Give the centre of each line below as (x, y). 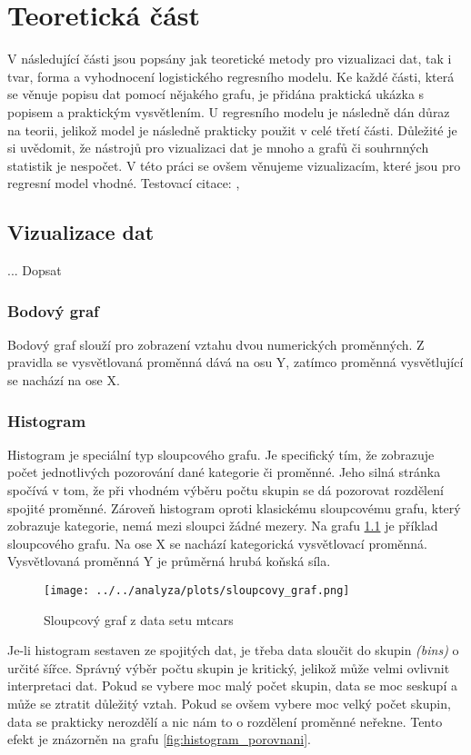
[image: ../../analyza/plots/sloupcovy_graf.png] (197, 591)
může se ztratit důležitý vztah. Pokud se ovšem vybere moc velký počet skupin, (229, 704)
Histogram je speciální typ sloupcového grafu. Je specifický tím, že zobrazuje (221, 454)
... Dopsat (35, 270)
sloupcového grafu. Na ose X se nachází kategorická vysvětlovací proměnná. (217, 543)
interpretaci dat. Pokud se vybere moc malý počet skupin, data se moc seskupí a (232, 685)
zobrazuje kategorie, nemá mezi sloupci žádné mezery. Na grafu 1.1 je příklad (223, 526)
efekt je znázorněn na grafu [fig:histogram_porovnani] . (159, 739)
